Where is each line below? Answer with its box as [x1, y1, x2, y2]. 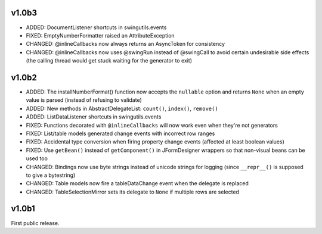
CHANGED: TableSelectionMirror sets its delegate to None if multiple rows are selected [26, 188, 240, 195]
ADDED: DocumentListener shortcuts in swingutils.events [26, 24, 167, 31]
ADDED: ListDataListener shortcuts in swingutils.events [26, 113, 162, 120]
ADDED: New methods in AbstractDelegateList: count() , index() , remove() [26, 105, 218, 112]
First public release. [11, 219, 60, 226]
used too [26, 155, 48, 162]
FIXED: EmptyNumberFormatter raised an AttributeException [26, 32, 175, 39]
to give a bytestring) [26, 171, 76, 179]
